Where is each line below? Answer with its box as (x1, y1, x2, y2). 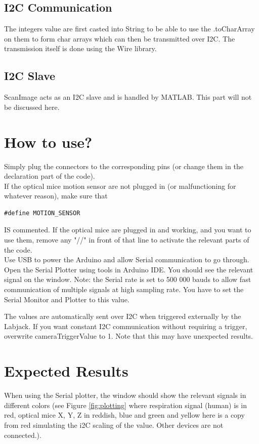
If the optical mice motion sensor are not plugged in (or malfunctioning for (4, 180, 236, 191)
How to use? (4, 131, 93, 152)
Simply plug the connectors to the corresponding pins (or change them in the (4, 160, 243, 171)
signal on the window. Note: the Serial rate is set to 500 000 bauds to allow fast (4, 274, 251, 285)
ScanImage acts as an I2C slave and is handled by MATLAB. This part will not (4, 92, 252, 102)
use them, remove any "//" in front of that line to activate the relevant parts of (4, 234, 249, 245)
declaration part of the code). (4, 171, 95, 181)
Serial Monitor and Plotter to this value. (4, 294, 129, 304)
